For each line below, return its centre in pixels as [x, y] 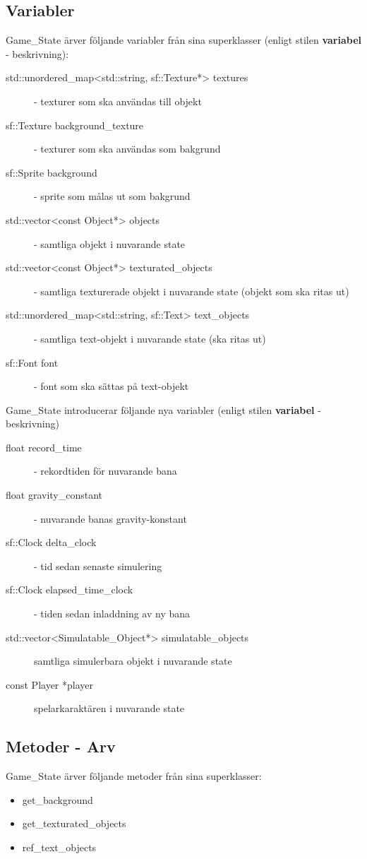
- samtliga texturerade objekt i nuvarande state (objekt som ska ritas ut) [192, 291]
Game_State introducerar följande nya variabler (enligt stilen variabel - [163, 409]
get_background [58, 799]
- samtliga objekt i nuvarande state [110, 243]
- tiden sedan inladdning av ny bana [112, 614]
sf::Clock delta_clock [51, 542]
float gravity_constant [54, 495]
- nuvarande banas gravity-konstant [110, 518]
